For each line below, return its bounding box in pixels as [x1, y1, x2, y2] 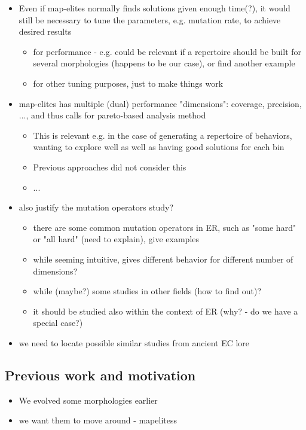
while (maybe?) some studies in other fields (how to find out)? [33, 285, 262, 297]
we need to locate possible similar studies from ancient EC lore [19, 336, 250, 349]
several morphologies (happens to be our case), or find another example [33, 57, 295, 69]
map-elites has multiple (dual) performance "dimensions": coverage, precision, [19, 97, 302, 109]
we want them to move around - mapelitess [19, 414, 177, 426]
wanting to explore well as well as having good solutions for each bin [33, 141, 284, 153]
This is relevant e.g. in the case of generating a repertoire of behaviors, [33, 129, 292, 141]
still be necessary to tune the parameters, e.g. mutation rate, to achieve [19, 13, 281, 26]
